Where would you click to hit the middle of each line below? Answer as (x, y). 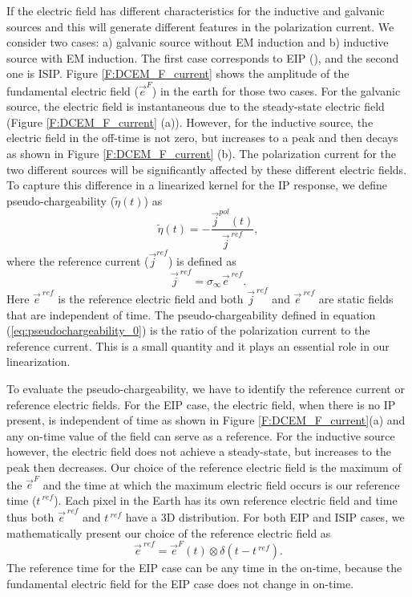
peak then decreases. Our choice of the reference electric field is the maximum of (204, 467)
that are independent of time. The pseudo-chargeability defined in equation (191, 314)
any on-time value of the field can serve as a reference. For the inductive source (201, 435)
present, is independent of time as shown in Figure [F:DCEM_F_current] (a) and (206, 420)
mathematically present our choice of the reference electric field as (169, 532)
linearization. (38, 361)
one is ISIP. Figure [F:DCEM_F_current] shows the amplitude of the (178, 73)
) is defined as (202, 260)
